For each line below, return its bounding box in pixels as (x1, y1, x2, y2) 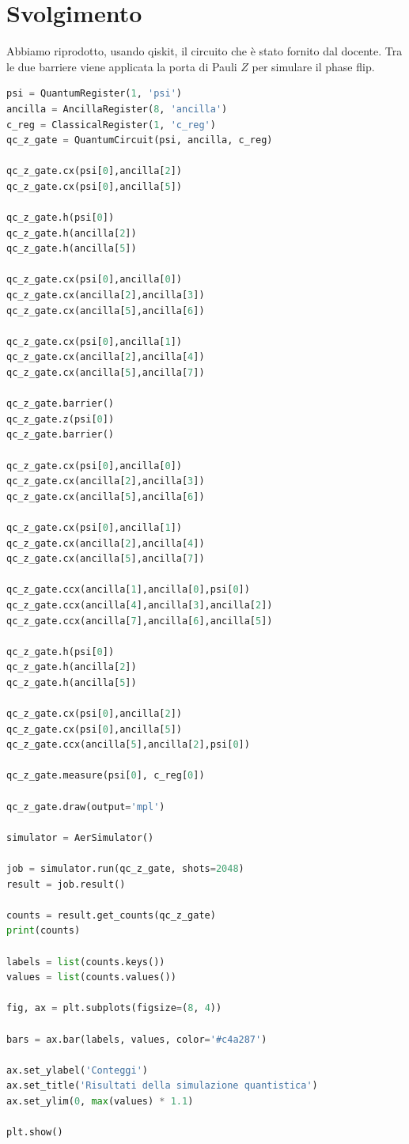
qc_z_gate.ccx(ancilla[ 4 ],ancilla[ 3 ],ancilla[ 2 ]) (6, 599, 273, 611)
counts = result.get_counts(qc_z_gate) (6, 909, 216, 921)
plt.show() (6, 1127, 63, 1138)
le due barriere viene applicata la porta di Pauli (6, 58, 237, 74)
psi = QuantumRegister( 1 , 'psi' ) (6, 88, 182, 100)
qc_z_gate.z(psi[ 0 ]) (6, 413, 115, 425)
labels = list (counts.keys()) (6, 956, 165, 968)
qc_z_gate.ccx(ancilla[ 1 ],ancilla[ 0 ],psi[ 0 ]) (6, 584, 250, 596)
